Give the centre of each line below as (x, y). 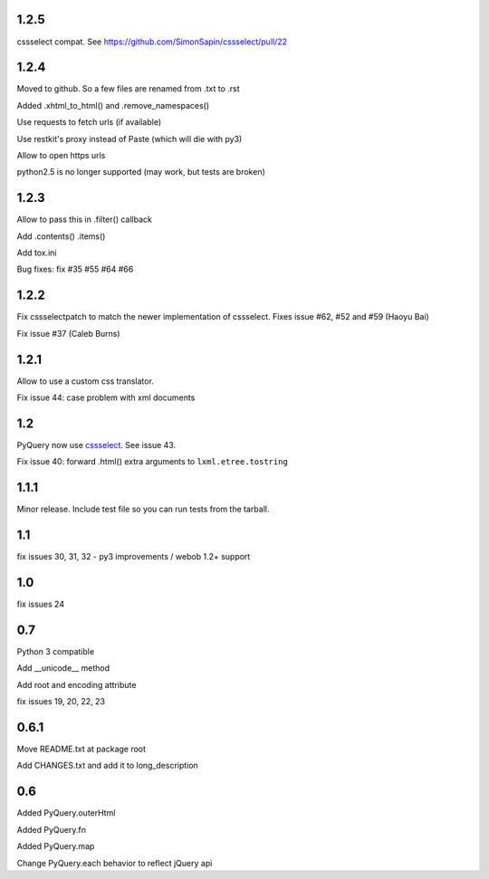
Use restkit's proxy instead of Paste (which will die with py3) (129, 139)
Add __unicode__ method (63, 668)
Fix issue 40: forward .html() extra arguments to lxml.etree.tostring (153, 462)
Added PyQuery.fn (51, 829)
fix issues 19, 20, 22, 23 (61, 702)
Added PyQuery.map (56, 846)
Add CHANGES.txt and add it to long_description (107, 766)
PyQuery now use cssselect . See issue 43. (96, 444)
